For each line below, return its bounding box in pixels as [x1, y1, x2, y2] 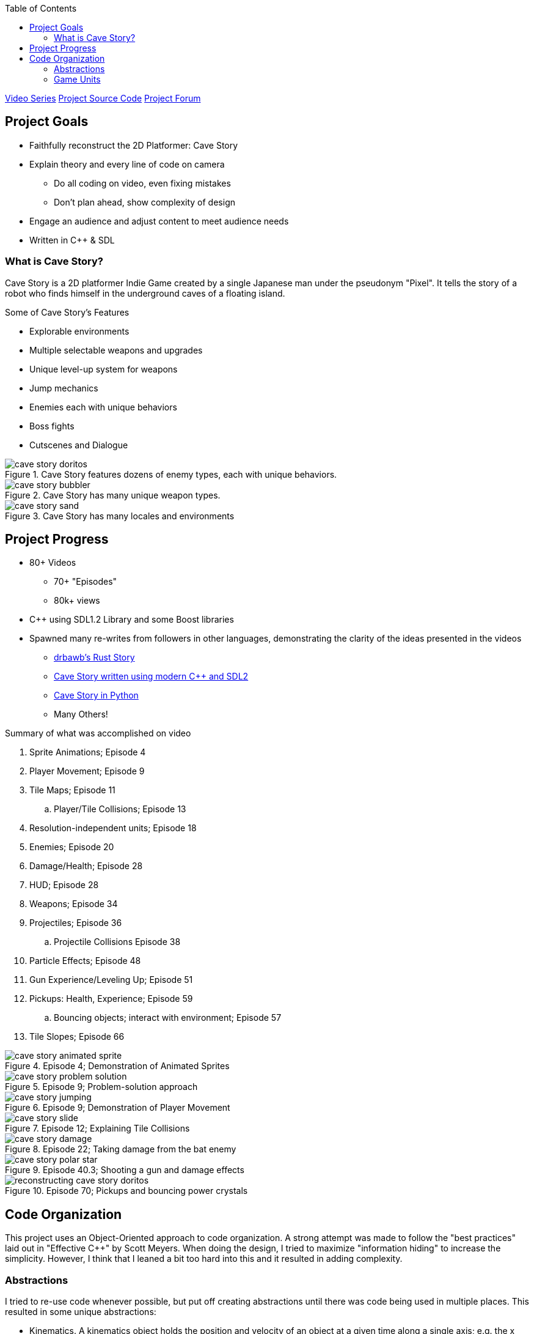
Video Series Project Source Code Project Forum [5, 93, 201, 103]
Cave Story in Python [54, 690, 139, 701]
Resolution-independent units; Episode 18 [29, 823, 197, 834]
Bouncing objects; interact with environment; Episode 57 [54, 1012, 282, 1023]
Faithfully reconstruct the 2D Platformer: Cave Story [29, 139, 238, 150]
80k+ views [54, 595, 100, 606]
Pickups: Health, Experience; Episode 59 [29, 993, 193, 1004]
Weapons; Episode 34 [29, 899, 118, 910]
